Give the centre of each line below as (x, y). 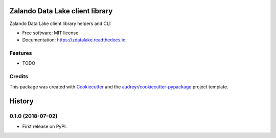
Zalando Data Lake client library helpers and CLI (60, 24)
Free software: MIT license (50, 33)
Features (21, 53)
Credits (19, 77)
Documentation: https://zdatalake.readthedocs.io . (75, 40)
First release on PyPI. (45, 126)
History (22, 101)
